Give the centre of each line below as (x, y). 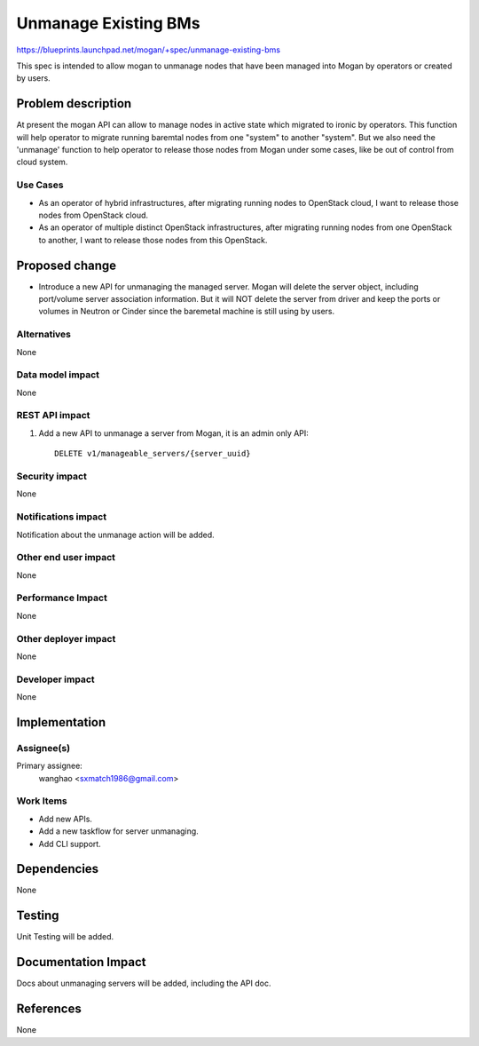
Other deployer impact (66, 638)
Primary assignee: (50, 766)
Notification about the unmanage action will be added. (115, 535)
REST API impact (53, 416)
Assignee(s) (43, 748)
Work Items (42, 801)
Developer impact (55, 679)
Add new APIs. (66, 819)
